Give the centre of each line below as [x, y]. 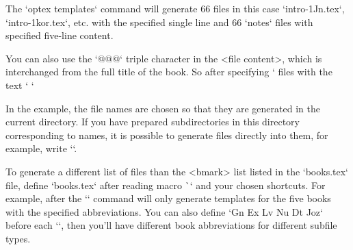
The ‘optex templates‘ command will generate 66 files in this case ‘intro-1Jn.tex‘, [175, 8]
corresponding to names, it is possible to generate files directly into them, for [167, 135]
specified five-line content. [60, 35]
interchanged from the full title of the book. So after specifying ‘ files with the [169, 72]
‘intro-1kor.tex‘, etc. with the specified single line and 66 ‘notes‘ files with [159, 22]
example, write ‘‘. [41, 148]
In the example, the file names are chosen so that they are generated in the [163, 108]
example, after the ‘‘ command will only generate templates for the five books [168, 198]
